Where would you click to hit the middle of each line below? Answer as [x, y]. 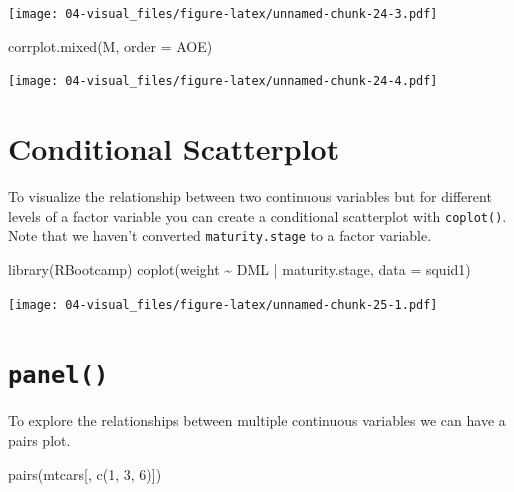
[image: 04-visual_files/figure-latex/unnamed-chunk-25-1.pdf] [223, 304]
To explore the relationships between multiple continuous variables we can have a [257, 420]
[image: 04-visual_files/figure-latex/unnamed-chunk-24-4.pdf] [223, 81]
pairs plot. [39, 440]
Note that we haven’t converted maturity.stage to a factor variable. [220, 235]
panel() [58, 375]
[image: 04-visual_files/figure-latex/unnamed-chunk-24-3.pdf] [223, 14]
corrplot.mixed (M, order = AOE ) [110, 45]
